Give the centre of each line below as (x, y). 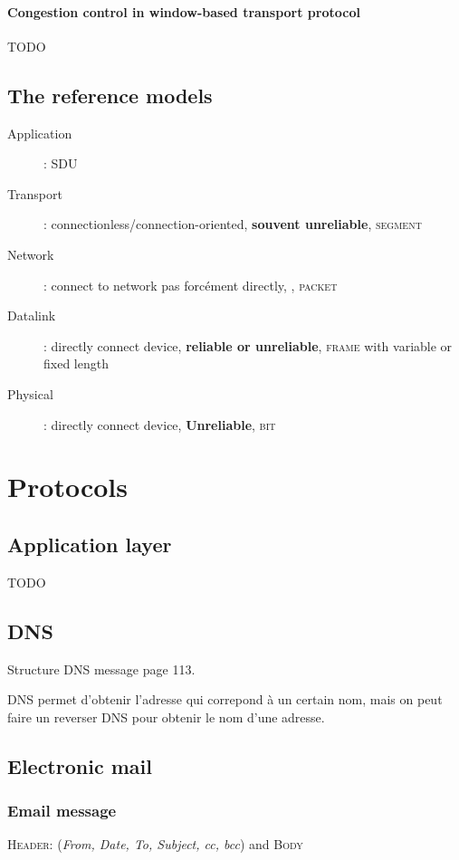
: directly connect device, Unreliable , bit (160, 424)
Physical (30, 393)
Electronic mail (80, 765)
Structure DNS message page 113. (101, 669)
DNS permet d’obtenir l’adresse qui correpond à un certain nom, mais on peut (225, 699)
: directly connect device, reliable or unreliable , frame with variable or (248, 345)
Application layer (90, 544)
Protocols (67, 487)
